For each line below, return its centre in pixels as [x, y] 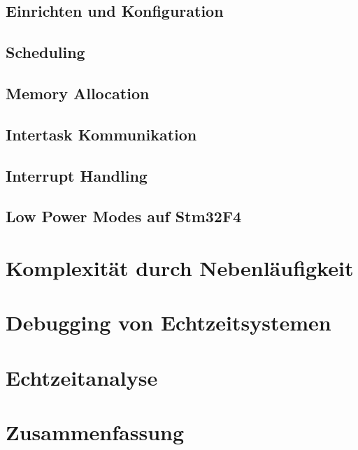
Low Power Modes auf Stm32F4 [124, 216]
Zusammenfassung [95, 432]
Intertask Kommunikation [101, 134]
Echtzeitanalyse [82, 377]
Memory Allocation [78, 93]
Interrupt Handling [77, 175]
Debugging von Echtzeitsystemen [169, 322]
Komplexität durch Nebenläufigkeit [180, 267]
